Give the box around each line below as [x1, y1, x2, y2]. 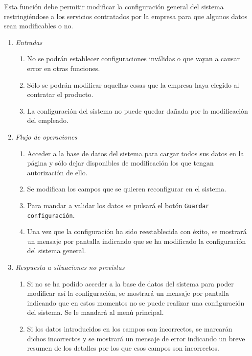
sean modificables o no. [4, 21, 73, 31]
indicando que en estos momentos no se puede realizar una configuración [27, 297, 245, 308]
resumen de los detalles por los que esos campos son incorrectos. [27, 343, 219, 353]
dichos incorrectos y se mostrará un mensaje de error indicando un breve [27, 333, 245, 343]
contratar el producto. [27, 89, 93, 99]
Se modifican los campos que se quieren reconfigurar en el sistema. [27, 184, 227, 194]
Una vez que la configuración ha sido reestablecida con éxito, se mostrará [27, 226, 247, 237]
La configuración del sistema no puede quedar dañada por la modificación [27, 105, 248, 116]
